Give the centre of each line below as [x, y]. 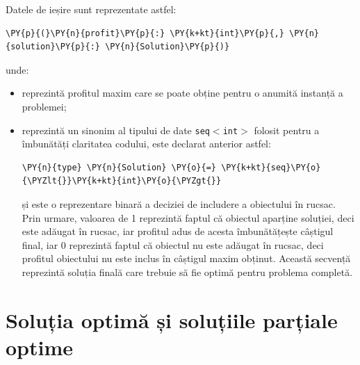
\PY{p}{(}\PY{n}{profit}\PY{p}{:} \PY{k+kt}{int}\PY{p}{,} [145, 33]
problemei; [44, 106]
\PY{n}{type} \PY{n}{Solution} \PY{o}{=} [119, 167]
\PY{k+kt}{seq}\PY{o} [271, 167]
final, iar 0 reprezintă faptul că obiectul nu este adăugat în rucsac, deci [173, 244]
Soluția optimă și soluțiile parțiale [172, 319]
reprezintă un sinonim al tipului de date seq [116, 130]
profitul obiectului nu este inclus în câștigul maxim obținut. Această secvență [186, 258]
